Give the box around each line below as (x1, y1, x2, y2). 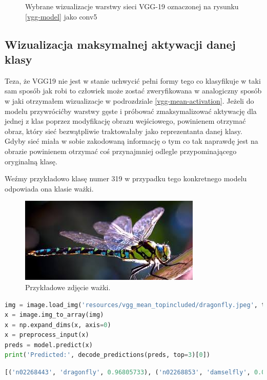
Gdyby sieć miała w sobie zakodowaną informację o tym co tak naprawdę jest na (5, 136, 258, 146)
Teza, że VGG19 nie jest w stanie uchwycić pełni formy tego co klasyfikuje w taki (5, 75, 261, 86)
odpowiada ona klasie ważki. (5, 183, 94, 194)
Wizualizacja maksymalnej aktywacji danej (5, 36, 236, 52)
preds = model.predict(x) (5, 341, 93, 349)
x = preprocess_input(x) (5, 331, 89, 339)
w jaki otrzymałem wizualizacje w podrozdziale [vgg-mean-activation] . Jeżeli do (5, 95, 254, 106)
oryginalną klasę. (5, 156, 57, 166)
